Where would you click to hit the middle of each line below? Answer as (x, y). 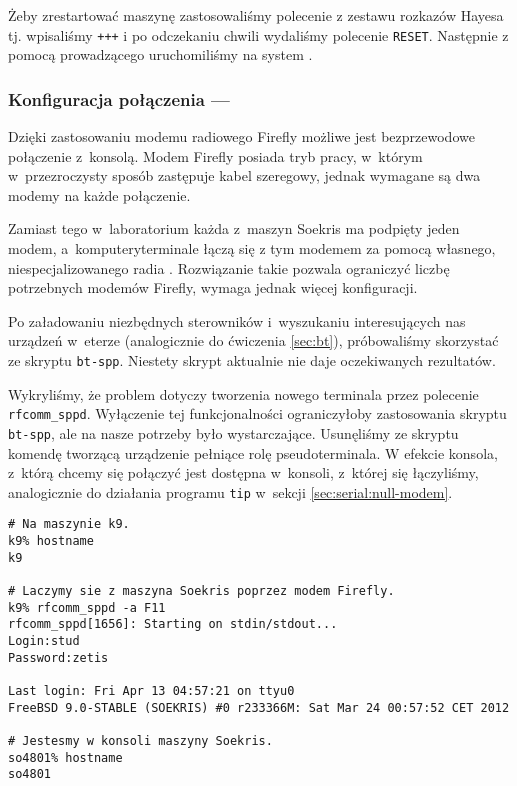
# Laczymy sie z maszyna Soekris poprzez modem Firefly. (201, 591)
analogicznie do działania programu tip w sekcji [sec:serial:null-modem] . (230, 491)
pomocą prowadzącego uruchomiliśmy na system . (160, 54)
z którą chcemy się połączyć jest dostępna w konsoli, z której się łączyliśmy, (243, 472)
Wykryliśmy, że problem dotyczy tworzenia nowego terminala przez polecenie (243, 393)
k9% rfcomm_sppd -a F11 (87, 607)
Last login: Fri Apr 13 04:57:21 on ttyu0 (151, 690)
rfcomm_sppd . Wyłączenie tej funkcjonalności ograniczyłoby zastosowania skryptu (257, 413)
